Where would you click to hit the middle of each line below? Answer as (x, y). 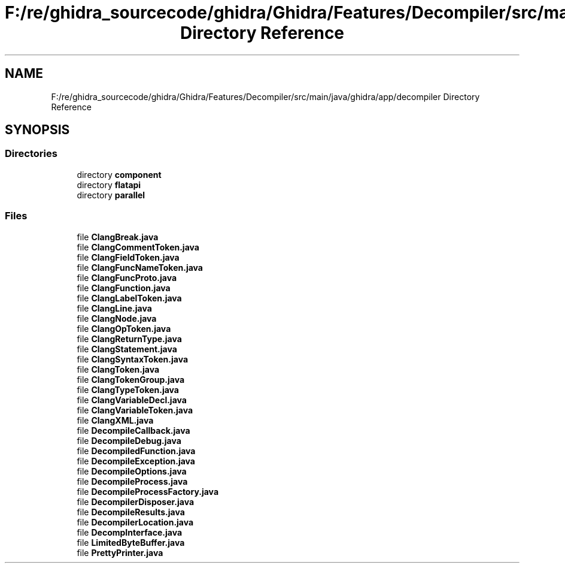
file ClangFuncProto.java (127, 277)
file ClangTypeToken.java (128, 389)
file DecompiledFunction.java (136, 451)
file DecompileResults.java (131, 512)
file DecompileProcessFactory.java (148, 491)
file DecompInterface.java (130, 532)
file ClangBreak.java (118, 237)
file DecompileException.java (136, 461)
